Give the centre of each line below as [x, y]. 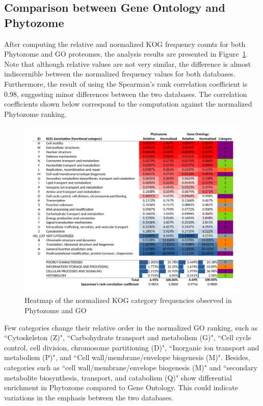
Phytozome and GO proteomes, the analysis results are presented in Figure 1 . [126, 54]
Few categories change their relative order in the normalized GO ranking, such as [131, 327]
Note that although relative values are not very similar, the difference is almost [128, 64]
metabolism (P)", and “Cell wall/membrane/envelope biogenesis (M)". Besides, [127, 357]
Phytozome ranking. [35, 113]
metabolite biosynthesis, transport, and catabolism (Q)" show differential [118, 377]
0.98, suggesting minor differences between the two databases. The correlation [126, 94]
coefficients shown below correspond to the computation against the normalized [128, 104]
